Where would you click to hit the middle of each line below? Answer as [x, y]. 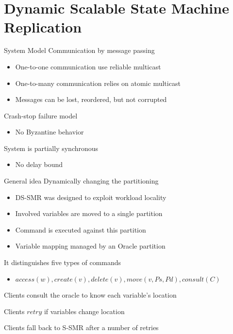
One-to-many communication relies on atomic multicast [98, 83]
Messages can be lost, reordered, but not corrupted [91, 99]
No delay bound [39, 164]
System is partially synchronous [51, 148]
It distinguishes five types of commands [63, 262]
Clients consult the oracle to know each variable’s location [90, 295]
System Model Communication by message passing [79, 50]
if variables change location [84, 311]
